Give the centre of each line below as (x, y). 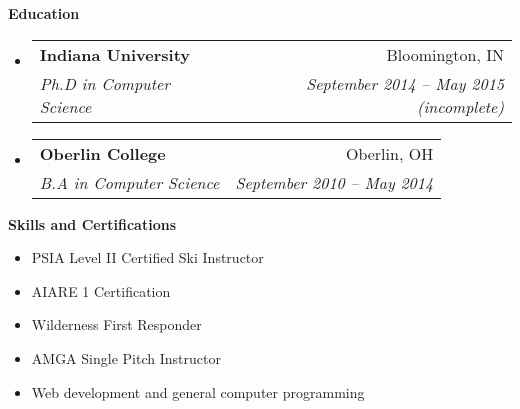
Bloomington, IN (445, 54)
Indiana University (114, 54)
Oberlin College (102, 153)
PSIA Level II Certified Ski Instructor (147, 257)
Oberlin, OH (389, 153)
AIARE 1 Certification (101, 290)
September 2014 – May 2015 (405, 83)
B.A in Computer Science (129, 182)
